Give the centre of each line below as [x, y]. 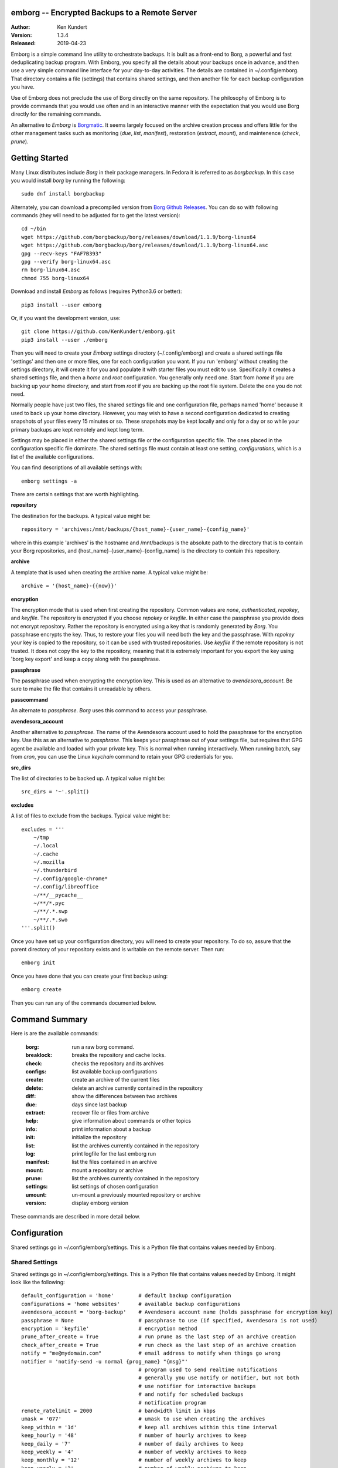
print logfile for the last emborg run [114, 1153]
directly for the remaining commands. [56, 114]
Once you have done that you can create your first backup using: [89, 976]
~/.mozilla [49, 862]
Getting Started [40, 158]
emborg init [38, 963]
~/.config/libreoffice [66, 887]
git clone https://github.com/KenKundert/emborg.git [98, 331]
